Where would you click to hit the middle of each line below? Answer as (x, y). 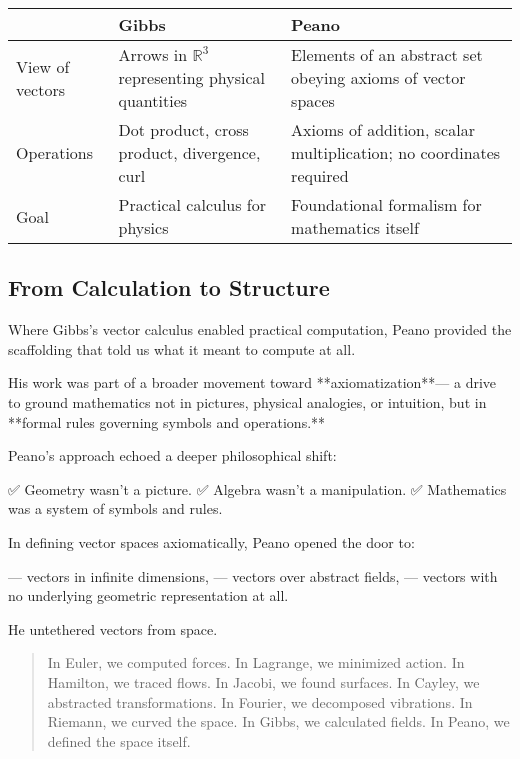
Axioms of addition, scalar (383, 129)
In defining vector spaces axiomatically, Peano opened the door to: (211, 541)
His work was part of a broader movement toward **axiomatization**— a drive (252, 382)
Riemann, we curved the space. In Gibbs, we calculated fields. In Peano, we (278, 721)
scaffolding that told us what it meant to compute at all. (182, 348)
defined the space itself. (119, 740)
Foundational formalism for (386, 204)
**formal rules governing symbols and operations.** (167, 421)
